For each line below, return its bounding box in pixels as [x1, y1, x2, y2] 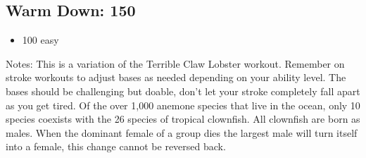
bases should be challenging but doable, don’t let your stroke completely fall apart [6, 83, 360, 98]
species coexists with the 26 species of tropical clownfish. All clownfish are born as [6, 111, 360, 126]
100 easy [22, 32, 59, 47]
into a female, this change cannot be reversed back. [6, 139, 226, 154]
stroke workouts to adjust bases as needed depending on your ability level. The [6, 70, 346, 85]
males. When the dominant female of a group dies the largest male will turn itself [6, 125, 358, 140]
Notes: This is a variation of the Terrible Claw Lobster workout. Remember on [6, 56, 345, 71]
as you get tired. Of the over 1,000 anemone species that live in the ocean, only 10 [6, 97, 360, 112]
